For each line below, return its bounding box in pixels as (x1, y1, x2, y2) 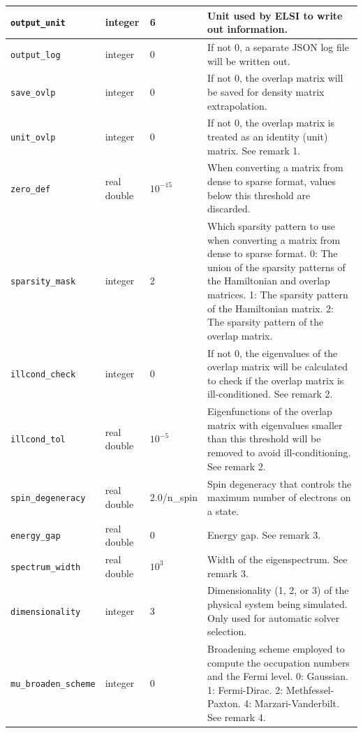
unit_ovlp (10, 132, 56, 143)
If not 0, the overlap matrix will (207, 71, 343, 85)
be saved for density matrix (207, 84, 325, 99)
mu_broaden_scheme (10, 678, 96, 689)
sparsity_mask (10, 277, 76, 287)
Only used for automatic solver (207, 610, 340, 625)
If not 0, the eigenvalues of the (207, 345, 338, 360)
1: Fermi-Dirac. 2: (207, 682, 283, 697)
